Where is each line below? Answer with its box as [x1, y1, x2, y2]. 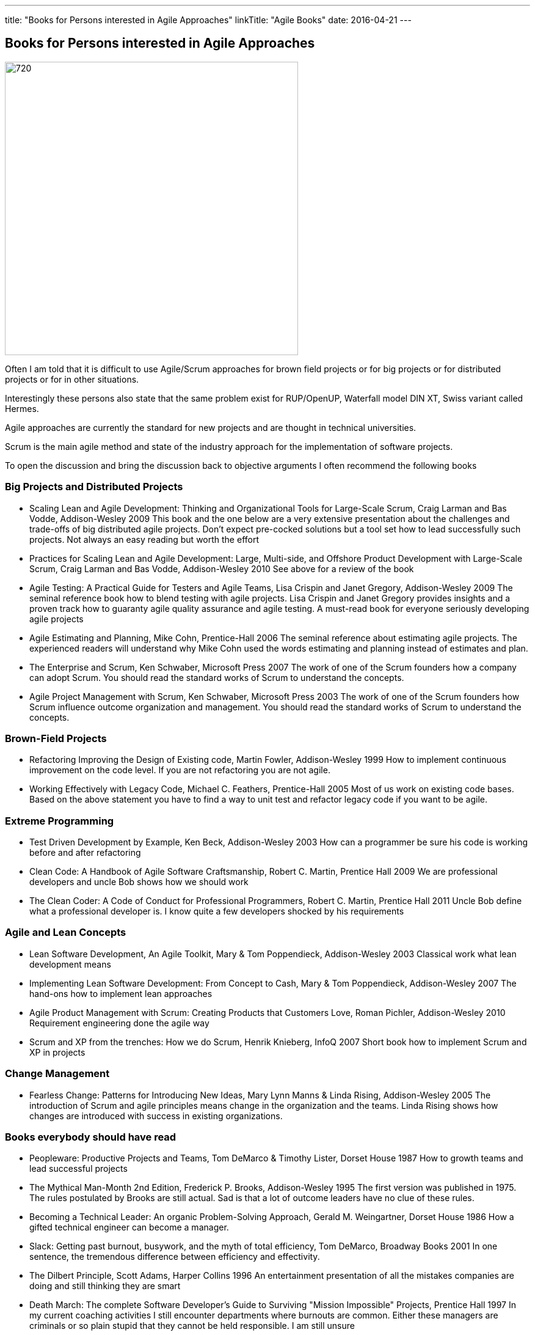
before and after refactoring [29, 847, 141, 858]
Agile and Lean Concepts [5, 926, 126, 939]
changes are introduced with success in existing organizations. [29, 1110, 283, 1121]
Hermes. [5, 403, 39, 414]
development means [29, 958, 111, 969]
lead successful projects [29, 1163, 128, 1174]
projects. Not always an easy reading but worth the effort [29, 534, 260, 545]
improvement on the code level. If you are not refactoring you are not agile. [29, 765, 330, 776]
